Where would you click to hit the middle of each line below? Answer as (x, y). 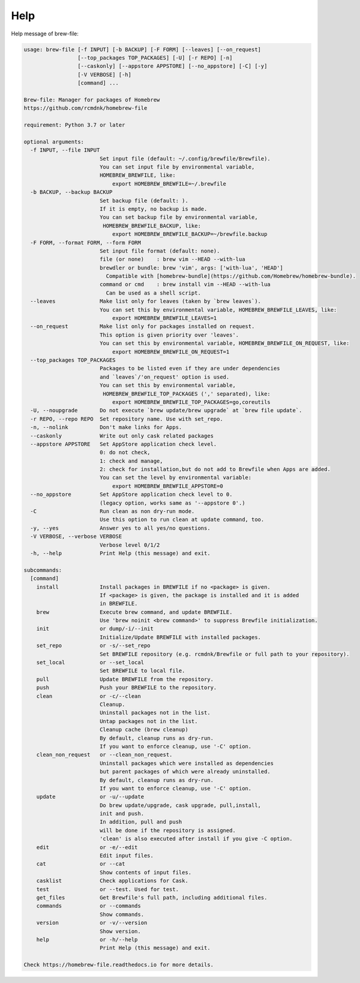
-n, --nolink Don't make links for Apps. (106, 427)
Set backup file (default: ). (144, 200)
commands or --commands (88, 906)
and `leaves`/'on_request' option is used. (164, 377)
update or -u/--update (90, 797)
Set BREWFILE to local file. (142, 671)
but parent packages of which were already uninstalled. (185, 772)
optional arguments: (54, 142)
